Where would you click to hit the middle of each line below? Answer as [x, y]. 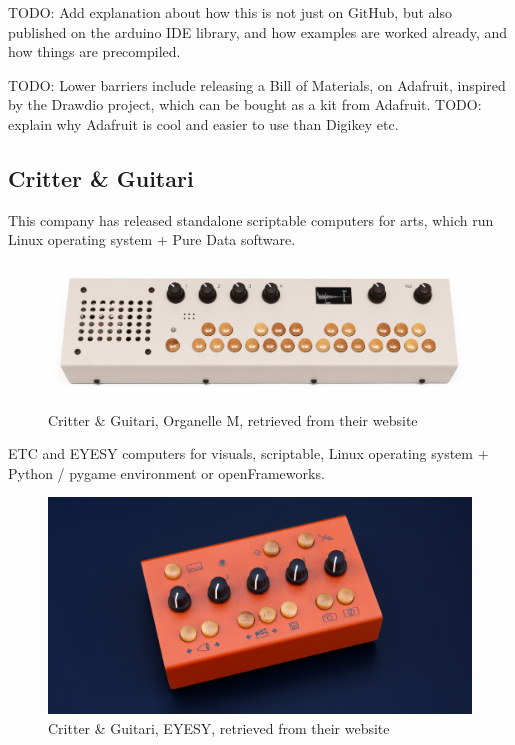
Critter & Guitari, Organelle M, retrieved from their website [233, 419]
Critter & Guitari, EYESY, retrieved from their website [219, 727]
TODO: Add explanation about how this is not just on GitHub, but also [230, 12]
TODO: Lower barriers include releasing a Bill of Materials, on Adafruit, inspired [257, 84]
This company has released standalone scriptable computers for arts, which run [251, 219]
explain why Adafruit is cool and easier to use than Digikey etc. [203, 123]
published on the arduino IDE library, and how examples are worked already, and [258, 31]
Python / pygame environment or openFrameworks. [166, 472]
